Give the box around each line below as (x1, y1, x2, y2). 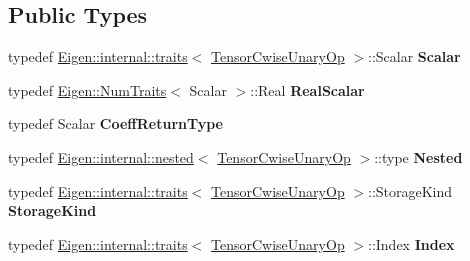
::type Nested (374, 146, 463, 167)
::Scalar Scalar (368, 46, 461, 67)
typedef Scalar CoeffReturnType (8, 113, 223, 134)
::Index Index (368, 233, 455, 254)
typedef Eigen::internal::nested (8, 146, 194, 167)
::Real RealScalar (250, 79, 365, 100)
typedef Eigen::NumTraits (8, 79, 167, 100)
